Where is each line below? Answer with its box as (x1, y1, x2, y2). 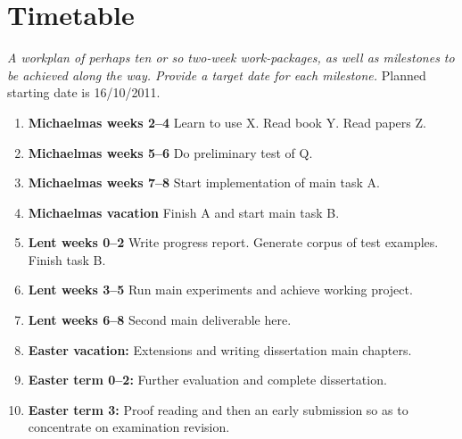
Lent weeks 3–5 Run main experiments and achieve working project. (28, 280, 413, 299)
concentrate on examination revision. (28, 418, 230, 436)
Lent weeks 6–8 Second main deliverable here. (28, 311, 292, 329)
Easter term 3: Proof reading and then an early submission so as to (28, 400, 408, 418)
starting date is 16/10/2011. (7, 83, 161, 102)
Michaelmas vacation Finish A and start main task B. (28, 203, 340, 221)
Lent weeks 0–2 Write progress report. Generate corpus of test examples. (28, 233, 439, 252)
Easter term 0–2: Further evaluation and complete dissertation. (28, 370, 387, 389)
